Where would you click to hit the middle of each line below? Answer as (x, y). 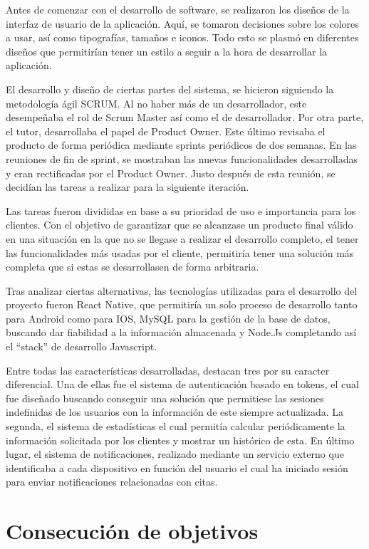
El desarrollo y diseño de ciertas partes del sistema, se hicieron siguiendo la (170, 89)
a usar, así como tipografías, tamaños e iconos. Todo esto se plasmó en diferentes (182, 37)
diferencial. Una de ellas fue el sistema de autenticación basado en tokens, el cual (182, 384)
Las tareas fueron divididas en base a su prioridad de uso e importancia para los (181, 210)
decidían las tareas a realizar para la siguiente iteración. (128, 187)
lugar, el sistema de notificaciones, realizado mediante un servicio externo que (175, 454)
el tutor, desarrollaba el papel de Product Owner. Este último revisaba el (166, 131)
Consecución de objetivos (132, 531)
